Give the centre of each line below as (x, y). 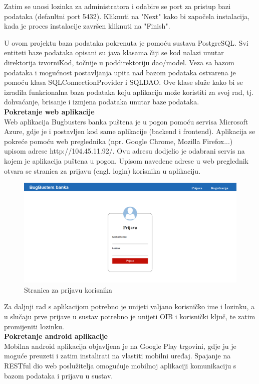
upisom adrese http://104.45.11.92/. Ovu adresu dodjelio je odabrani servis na (124, 151)
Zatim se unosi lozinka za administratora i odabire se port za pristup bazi (117, 6)
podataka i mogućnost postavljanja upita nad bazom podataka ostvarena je (120, 72)
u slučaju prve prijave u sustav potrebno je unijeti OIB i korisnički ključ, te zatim (130, 316)
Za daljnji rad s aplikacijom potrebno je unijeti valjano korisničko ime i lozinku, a (129, 306)
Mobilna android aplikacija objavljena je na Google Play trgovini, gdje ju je (120, 346)
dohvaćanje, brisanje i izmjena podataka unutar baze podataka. (102, 102)
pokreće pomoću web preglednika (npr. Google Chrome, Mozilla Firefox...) (118, 141)
